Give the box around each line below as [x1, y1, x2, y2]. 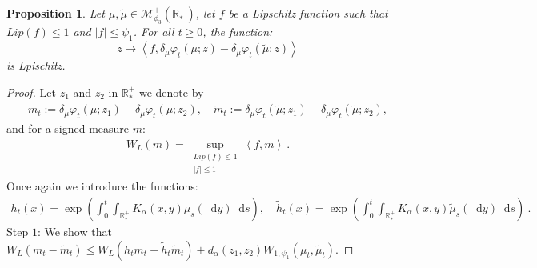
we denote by [138, 83, 204, 100]
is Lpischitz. [6, 57, 66, 74]
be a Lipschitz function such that [228, 5, 388, 21]
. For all [133, 23, 174, 40]
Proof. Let [6, 83, 56, 100]
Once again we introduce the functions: [6, 178, 198, 194]
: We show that [37, 222, 112, 239]
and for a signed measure [6, 120, 130, 137]
